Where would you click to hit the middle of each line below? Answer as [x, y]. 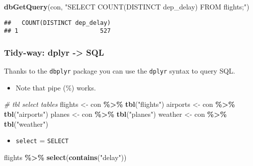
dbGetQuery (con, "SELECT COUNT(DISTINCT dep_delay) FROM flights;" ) [127, 6]
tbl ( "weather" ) [26, 124]
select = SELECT [42, 140]
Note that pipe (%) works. [56, 87]
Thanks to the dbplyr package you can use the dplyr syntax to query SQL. [120, 71]
